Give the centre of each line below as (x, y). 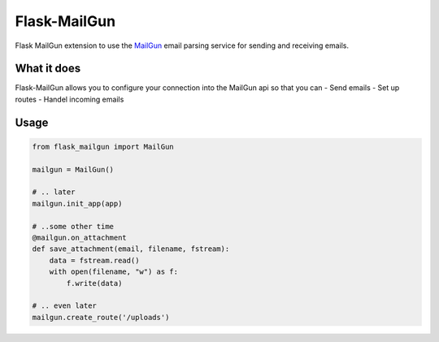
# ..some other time (73, 226)
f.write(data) (94, 283)
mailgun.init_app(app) (77, 203)
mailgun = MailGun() (73, 169)
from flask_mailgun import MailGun (103, 147)
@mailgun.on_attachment (80, 237)
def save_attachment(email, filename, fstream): (131, 249)
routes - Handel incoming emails (70, 99)
